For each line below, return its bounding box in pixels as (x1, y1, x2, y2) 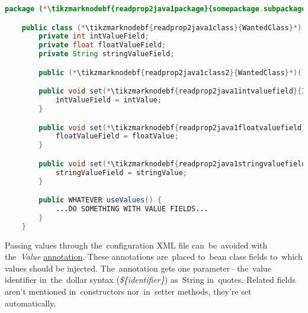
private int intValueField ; (38, 32, 149, 41)
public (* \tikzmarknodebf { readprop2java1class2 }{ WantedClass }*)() (38, 68, 306, 77)
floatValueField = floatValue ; (55, 132, 179, 141)
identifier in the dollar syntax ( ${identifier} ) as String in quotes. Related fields (5, 273, 296, 286)
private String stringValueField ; (38, 50, 175, 59)
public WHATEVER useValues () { (38, 196, 162, 205)
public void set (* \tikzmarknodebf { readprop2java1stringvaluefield (38, 159, 306, 168)
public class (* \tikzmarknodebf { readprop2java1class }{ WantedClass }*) (21, 23, 302, 32)
